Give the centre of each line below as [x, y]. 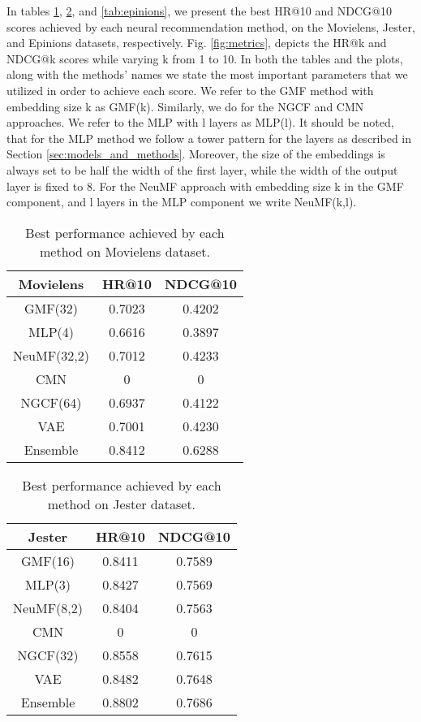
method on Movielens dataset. [125, 251]
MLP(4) [52, 331]
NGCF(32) [48, 655]
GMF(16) [48, 560]
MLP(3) [48, 584]
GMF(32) [51, 308]
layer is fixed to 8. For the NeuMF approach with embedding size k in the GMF [205, 186]
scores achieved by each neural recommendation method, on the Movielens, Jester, [211, 26]
